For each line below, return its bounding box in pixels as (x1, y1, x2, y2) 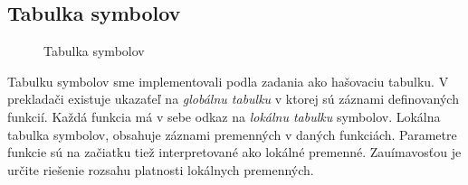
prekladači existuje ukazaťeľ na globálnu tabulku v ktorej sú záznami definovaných (7, 89, 459, 108)
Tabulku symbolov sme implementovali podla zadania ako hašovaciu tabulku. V (7, 71, 449, 90)
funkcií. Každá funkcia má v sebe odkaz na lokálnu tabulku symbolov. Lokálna (7, 106, 441, 125)
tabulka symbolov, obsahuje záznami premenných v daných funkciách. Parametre (7, 125, 457, 143)
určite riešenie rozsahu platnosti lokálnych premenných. (7, 160, 314, 179)
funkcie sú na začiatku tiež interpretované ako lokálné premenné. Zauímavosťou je (7, 143, 462, 162)
